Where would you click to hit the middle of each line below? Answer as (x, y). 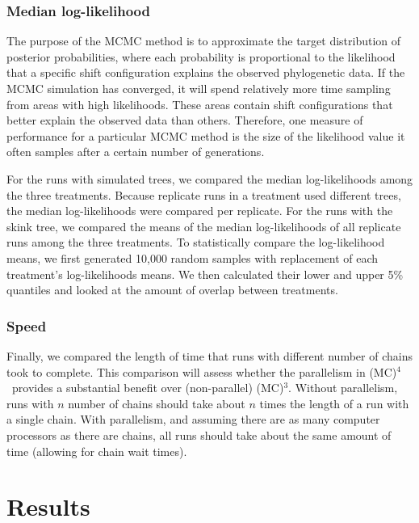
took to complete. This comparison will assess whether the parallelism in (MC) (202, 371)
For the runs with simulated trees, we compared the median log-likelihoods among (210, 178)
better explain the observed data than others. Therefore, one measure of (185, 120)
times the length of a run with (334, 403)
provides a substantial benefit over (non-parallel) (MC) (148, 388)
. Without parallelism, (343, 388)
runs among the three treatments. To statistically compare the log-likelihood (196, 242)
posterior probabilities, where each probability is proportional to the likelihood (201, 56)
